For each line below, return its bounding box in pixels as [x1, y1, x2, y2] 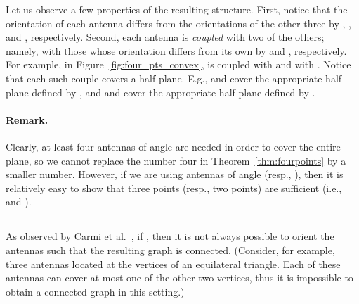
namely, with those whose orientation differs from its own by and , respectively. [6, 43, 347, 58]
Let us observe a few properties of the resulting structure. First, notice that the [6, 2, 348, 16]
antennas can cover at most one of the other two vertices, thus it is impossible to [6, 270, 353, 285]
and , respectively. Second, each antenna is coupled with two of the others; [6, 30, 325, 44]
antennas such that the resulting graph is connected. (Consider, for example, [6, 242, 335, 257]
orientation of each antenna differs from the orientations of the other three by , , [6, 15, 351, 30]
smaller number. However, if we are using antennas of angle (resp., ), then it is [6, 167, 344, 182]
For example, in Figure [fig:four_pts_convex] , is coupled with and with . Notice [6, 57, 351, 72]
